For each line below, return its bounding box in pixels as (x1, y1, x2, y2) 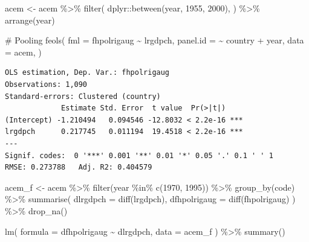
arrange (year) (5, 13, 55, 26)
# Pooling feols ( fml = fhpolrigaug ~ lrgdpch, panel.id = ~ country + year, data (5, 34, 304, 46)
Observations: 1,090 (5, 80, 88, 89)
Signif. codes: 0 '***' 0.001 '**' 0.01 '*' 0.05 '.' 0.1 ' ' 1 (5, 151, 273, 160)
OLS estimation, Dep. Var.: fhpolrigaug (5, 68, 170, 77)
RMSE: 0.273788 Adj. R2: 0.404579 (5, 163, 152, 172)
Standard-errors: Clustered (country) (5, 92, 161, 101)
